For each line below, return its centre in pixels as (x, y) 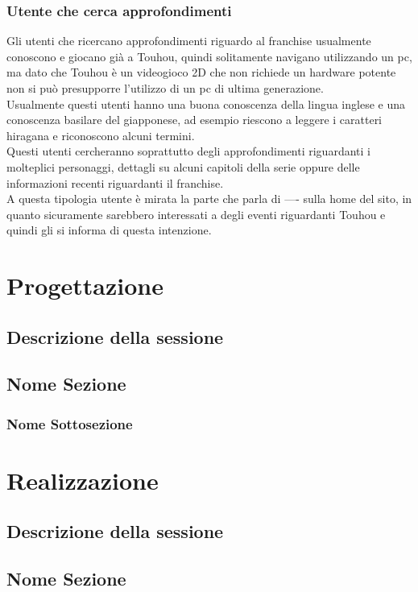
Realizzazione (83, 480)
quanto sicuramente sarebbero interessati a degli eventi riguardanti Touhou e (196, 214)
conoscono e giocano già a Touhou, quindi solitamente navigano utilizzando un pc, (209, 56)
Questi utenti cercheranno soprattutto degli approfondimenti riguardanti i (188, 151)
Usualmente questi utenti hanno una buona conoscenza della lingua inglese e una (206, 103)
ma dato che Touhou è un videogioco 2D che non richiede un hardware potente (201, 72)
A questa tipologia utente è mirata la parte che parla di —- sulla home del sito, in (209, 199)
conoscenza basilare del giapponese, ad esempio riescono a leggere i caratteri (195, 120)
